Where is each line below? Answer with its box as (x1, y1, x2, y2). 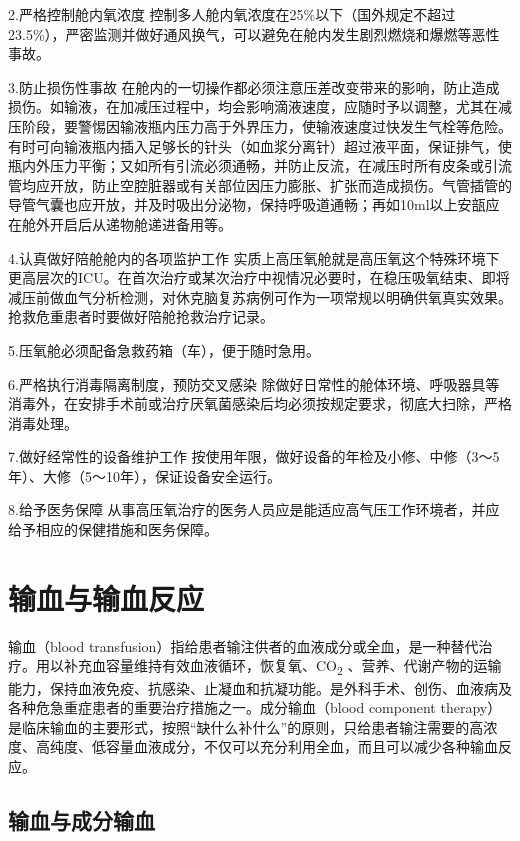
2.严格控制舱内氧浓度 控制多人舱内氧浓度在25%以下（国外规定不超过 (8, 4, 456, 24)
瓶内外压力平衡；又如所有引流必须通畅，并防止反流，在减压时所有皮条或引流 (8, 155, 512, 176)
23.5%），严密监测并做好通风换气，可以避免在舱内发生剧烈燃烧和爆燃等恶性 (8, 23, 500, 44)
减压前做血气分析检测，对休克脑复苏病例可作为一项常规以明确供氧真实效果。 (8, 286, 512, 307)
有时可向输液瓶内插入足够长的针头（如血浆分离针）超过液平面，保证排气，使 (8, 135, 512, 156)
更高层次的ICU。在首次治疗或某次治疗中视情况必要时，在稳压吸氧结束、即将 (8, 267, 510, 288)
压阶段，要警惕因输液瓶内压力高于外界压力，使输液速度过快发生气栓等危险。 (8, 115, 512, 136)
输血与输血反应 (8, 577, 205, 618)
